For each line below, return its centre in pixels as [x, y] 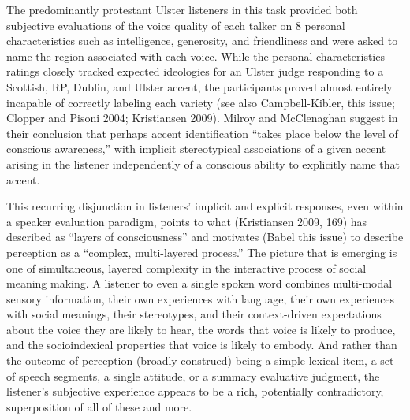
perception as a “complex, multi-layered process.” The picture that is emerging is [202, 252]
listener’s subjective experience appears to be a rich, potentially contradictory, [195, 391]
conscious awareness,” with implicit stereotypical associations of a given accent [196, 149]
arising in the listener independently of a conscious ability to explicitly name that [203, 164]
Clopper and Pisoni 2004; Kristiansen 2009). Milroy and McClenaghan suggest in [202, 118]
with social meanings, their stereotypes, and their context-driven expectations [194, 314]
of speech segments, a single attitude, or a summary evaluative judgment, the [193, 375]
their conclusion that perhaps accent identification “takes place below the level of [202, 133]
